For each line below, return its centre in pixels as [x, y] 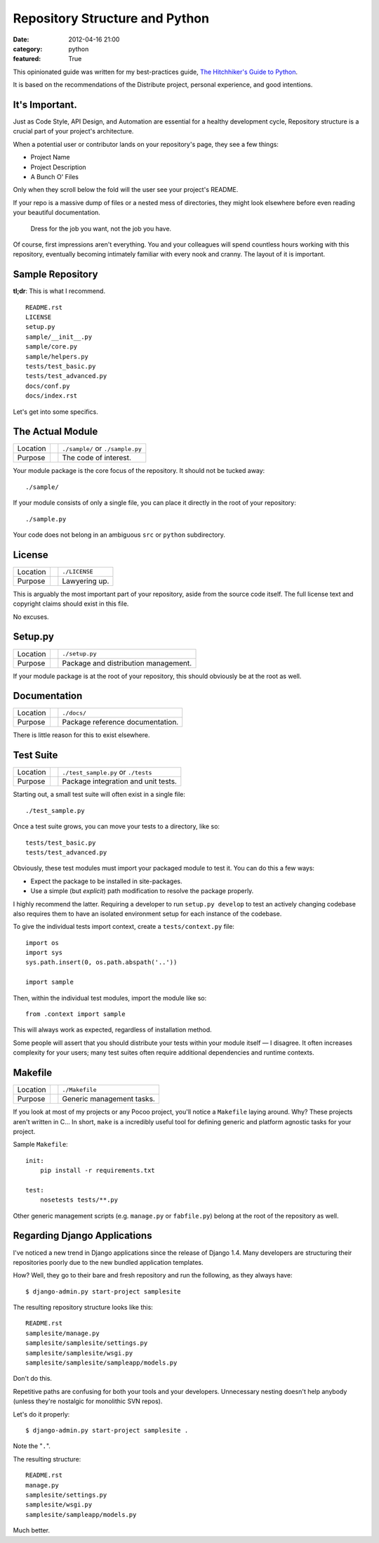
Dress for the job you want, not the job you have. [101, 228]
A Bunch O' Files [54, 176]
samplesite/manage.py [62, 1333]
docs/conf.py [48, 386]
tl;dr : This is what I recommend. [59, 291]
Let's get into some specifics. [55, 412]
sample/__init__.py [59, 337]
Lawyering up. [86, 581]
